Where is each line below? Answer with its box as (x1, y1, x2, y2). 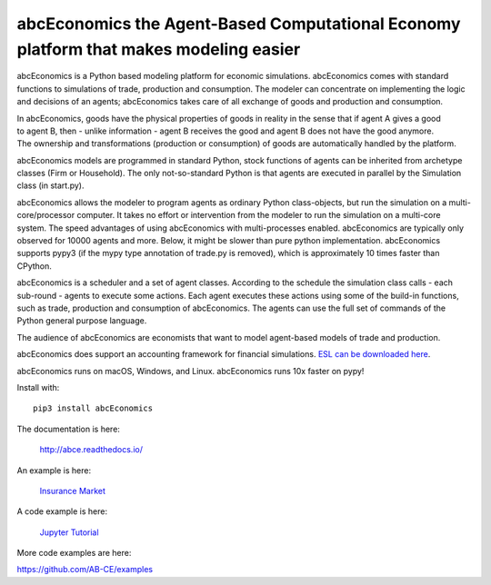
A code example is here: (16, 506, 108, 517)
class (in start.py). (16, 180, 85, 191)
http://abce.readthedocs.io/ (39, 444, 143, 455)
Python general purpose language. (16, 315, 147, 326)
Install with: (16, 382, 60, 392)
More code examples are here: (16, 548, 132, 559)
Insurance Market (39, 485, 106, 496)
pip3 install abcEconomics (33, 403, 154, 413)
